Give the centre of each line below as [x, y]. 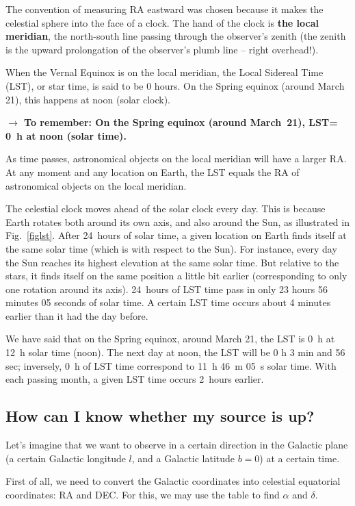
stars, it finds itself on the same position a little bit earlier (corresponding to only [176, 276]
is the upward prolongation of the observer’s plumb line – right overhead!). [162, 49]
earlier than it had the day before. [77, 315]
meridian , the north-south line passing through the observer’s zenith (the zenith [176, 36]
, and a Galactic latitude [183, 458]
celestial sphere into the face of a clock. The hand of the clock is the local [162, 22]
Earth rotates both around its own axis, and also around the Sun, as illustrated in [177, 222]
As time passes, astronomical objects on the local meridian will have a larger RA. [176, 159]
